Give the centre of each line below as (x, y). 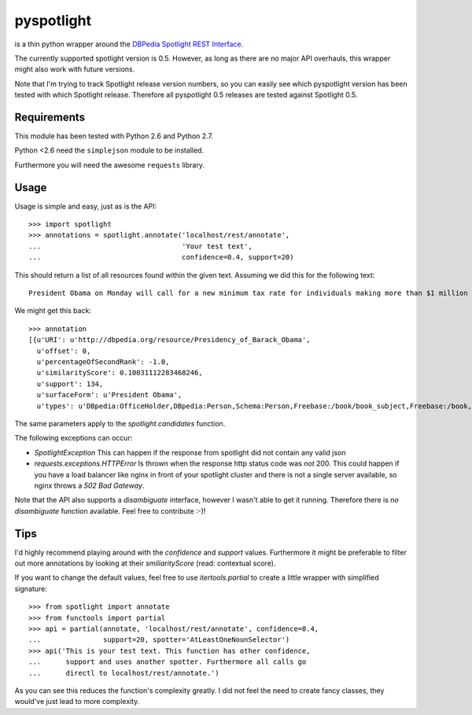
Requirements (50, 117)
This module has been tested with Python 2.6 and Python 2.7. (114, 136)
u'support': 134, (70, 384)
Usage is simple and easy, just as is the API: (86, 206)
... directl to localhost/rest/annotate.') (124, 673)
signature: (31, 588)
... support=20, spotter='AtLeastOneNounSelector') (159, 640)
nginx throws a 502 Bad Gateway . (89, 485)
